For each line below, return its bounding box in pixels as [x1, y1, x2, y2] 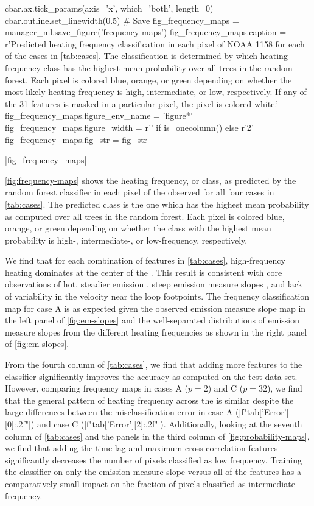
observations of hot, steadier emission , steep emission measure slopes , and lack [5, 278, 302, 290]
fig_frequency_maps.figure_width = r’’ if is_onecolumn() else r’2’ [5, 121, 254, 133]
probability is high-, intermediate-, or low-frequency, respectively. [5, 233, 248, 246]
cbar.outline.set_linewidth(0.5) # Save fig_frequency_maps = [5, 13, 239, 26]
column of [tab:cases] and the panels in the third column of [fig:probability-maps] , [5, 429, 310, 442]
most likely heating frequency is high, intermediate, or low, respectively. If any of [5, 85, 307, 98]
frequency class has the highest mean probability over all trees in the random [5, 61, 293, 74]
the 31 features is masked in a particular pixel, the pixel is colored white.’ [5, 97, 279, 110]
